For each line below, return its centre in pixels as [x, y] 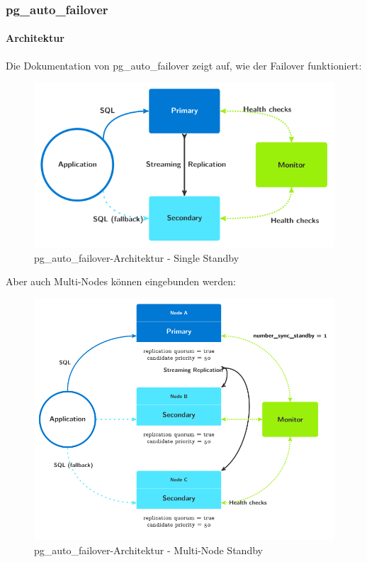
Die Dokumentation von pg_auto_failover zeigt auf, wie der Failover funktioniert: [184, 65]
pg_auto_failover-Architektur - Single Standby [137, 257]
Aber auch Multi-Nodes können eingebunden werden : [121, 281]
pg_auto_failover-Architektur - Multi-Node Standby [148, 550]
